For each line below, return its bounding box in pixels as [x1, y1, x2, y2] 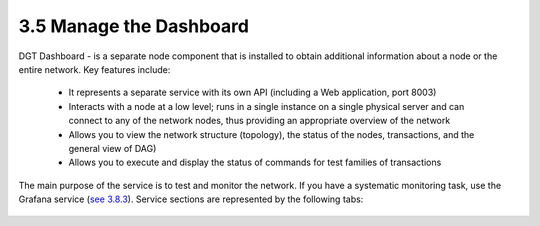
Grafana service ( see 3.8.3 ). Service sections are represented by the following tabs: [18, 193, 364, 205]
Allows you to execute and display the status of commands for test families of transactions [68, 156, 442, 169]
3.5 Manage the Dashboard [18, 15, 250, 37]
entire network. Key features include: [18, 63, 171, 75]
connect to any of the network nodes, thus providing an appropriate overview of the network [68, 115, 451, 127]
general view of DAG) [68, 142, 157, 154]
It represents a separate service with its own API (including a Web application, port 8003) [68, 86, 437, 99]
